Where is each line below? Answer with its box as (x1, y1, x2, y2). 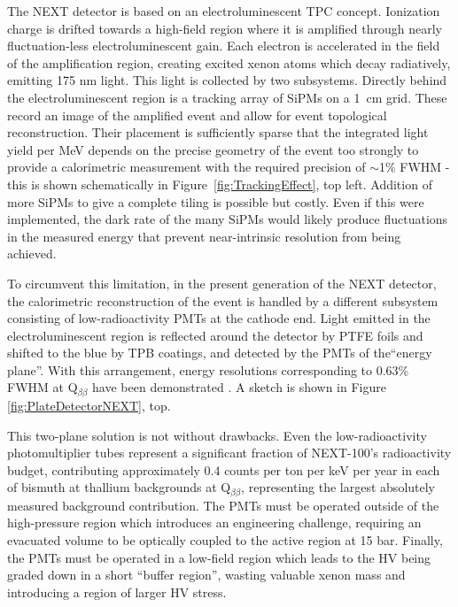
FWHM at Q (7, 378, 78, 396)
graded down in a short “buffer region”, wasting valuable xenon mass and (7, 565, 406, 584)
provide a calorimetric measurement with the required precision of (7, 158, 366, 176)
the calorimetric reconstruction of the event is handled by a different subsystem (7, 291, 439, 310)
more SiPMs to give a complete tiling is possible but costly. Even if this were (7, 192, 424, 211)
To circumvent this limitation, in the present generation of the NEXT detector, (7, 273, 437, 292)
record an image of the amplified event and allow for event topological (7, 105, 387, 124)
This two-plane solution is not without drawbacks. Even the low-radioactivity (7, 426, 427, 444)
